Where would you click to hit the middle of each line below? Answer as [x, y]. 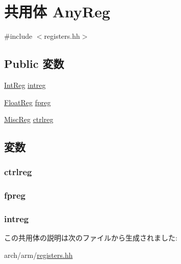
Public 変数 [34, 64]
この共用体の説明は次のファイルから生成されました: [91, 238]
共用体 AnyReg [57, 11]
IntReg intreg [25, 85]
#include [18, 36]
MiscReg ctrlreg [29, 119]
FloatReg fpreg [28, 102]
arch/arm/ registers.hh [38, 255]
